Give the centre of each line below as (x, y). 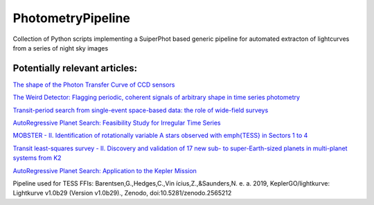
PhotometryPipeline (72, 18)
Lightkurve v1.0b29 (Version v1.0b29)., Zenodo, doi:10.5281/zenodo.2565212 (122, 193)
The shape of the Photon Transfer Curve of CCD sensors (94, 84)
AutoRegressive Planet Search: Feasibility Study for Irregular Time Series (117, 123)
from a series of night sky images (61, 48)
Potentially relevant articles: (75, 68)
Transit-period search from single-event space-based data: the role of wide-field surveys (141, 110)
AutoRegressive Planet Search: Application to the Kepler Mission (105, 170)
